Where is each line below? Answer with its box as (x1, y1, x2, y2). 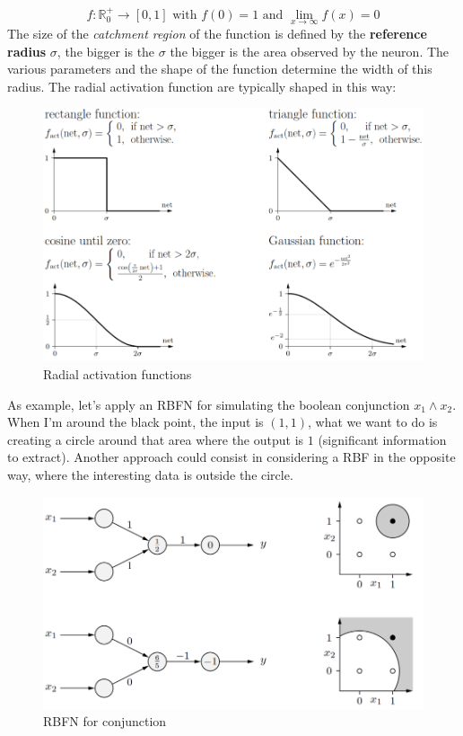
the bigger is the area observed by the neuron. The (170, 41, 450, 60)
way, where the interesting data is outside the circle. (7, 466, 293, 484)
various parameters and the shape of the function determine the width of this (7, 59, 432, 78)
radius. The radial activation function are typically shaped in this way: (7, 76, 397, 95)
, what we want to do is (307, 412, 438, 431)
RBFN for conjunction (43, 712, 167, 731)
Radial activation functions (43, 365, 192, 384)
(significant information (318, 430, 447, 448)
